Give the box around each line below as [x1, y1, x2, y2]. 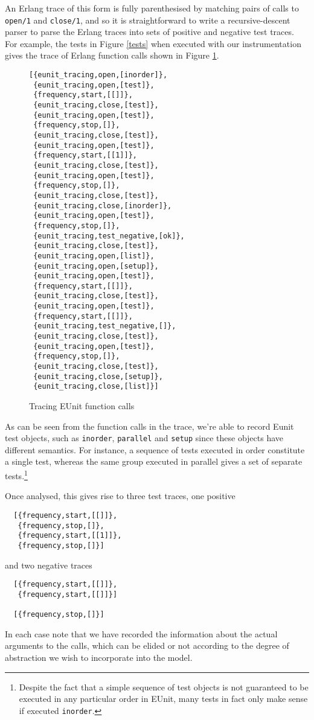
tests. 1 [5, 468, 28, 482]
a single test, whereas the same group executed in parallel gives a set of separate [5, 455, 303, 468]
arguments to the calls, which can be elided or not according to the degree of [5, 639, 289, 652]
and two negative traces [5, 558, 92, 571]
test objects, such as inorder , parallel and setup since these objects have [5, 432, 284, 444]
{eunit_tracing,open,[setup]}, [33, 261, 159, 270]
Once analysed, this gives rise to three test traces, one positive [5, 489, 235, 502]
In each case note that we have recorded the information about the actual [5, 627, 278, 640]
